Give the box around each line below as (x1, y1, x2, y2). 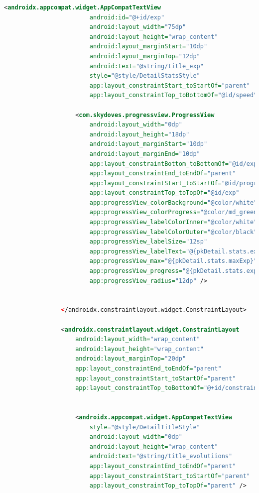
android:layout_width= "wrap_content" (75, 336, 200, 343)
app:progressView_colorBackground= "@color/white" (89, 199, 258, 206)
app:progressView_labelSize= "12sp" (89, 238, 208, 246)
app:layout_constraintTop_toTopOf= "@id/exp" (89, 189, 240, 197)
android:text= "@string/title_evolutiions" (89, 453, 233, 460)
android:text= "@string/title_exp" (89, 62, 204, 70)
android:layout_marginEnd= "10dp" (89, 150, 200, 157)
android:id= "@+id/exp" (89, 13, 165, 21)
